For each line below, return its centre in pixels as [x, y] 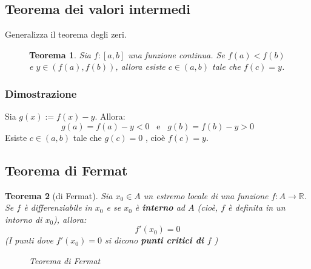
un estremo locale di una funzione [206, 195]
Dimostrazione [41, 93]
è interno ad [160, 207]
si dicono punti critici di [154, 240]
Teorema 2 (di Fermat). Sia [59, 195]
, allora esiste [140, 66]
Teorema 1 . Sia [60, 54]
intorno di [24, 219]
